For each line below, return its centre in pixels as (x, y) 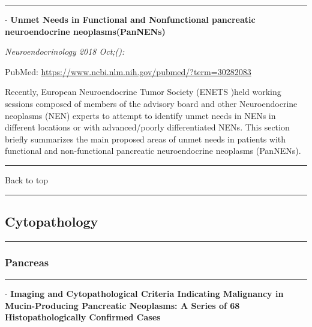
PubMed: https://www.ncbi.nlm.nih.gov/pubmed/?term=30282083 (128, 71)
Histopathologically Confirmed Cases (83, 317)
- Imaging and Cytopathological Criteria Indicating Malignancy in (144, 293)
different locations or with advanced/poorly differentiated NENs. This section (147, 127)
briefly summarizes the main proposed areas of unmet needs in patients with (145, 139)
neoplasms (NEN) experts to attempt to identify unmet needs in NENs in (140, 115)
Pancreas (27, 262)
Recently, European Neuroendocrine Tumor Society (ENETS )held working (143, 92)
